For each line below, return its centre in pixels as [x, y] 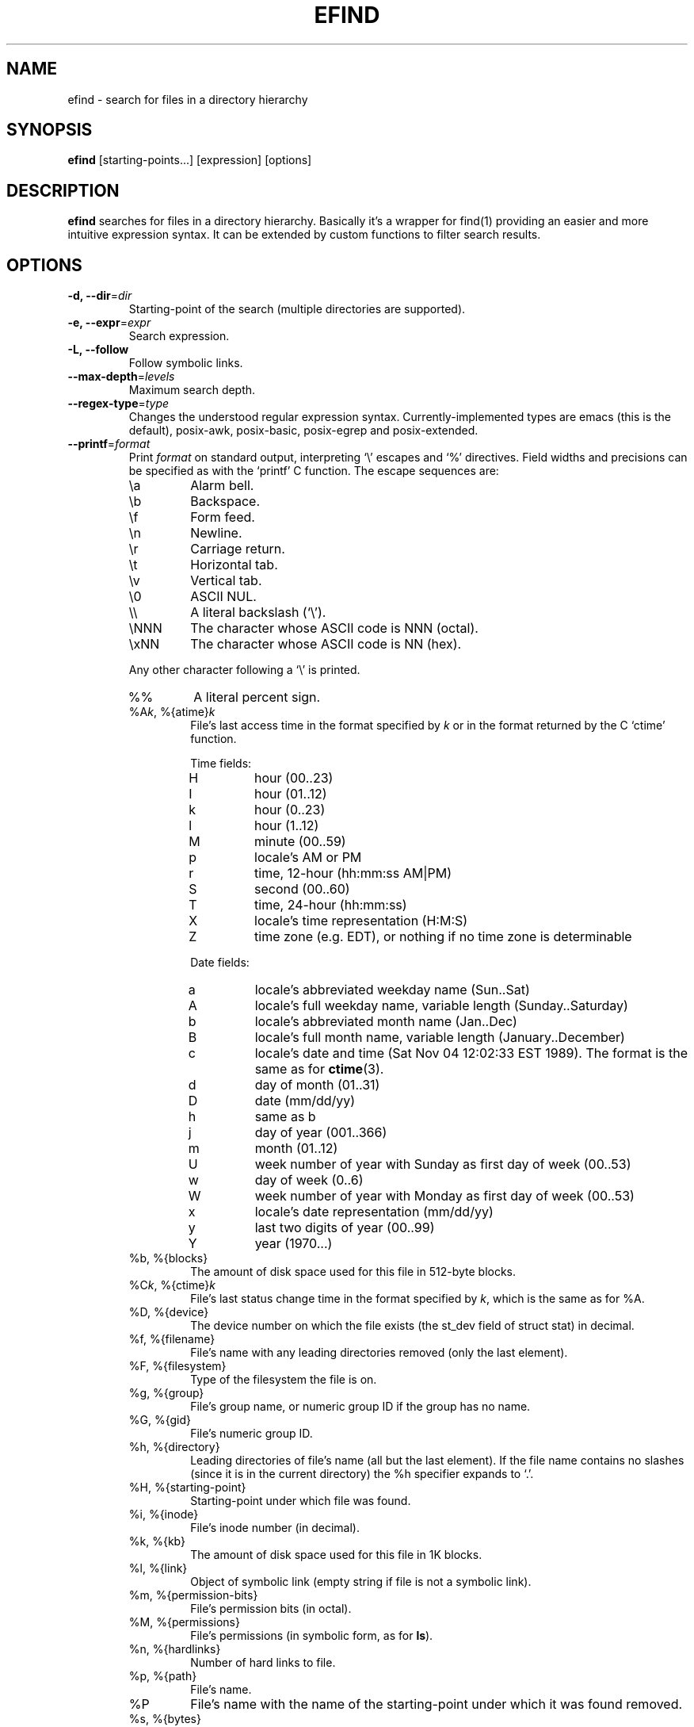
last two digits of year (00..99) [345, 1228]
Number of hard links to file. [263, 1663]
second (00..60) [302, 889]
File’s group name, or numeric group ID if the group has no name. [360, 1407]
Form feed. [223, 517]
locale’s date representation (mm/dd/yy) [374, 1212]
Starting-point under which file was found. [301, 1501]
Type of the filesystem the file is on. [284, 1380]
